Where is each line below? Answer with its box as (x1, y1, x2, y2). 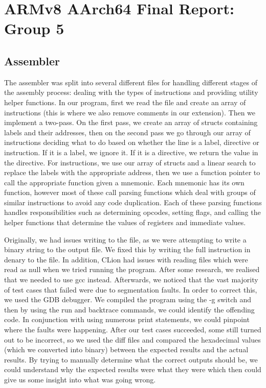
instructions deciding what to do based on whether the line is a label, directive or (4, 137, 259, 148)
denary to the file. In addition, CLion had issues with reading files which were (4, 254, 248, 264)
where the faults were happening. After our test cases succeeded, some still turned (4, 324, 261, 335)
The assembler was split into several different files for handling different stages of (4, 77, 258, 87)
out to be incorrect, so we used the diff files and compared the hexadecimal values (4, 334, 261, 345)
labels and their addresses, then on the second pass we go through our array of (4, 127, 251, 137)
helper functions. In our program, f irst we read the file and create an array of (4, 96, 246, 107)
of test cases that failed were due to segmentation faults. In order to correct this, (4, 284, 257, 295)
